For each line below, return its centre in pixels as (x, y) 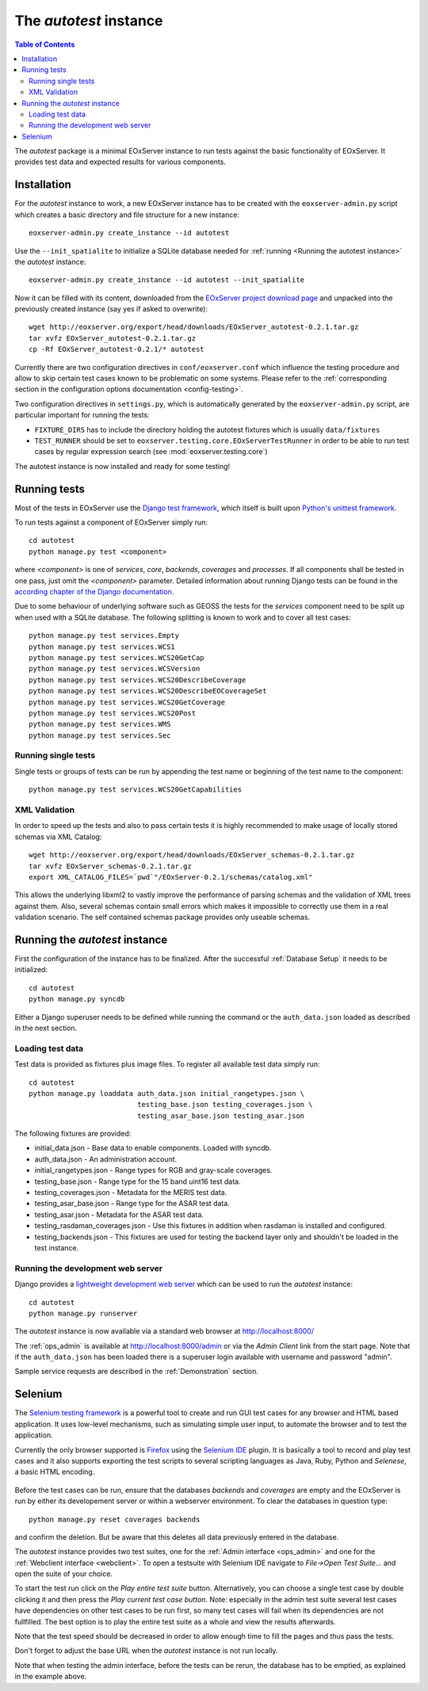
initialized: (31, 970)
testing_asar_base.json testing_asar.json (221, 1116)
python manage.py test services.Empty (104, 636)
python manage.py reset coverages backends (115, 1519)
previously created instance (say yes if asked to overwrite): (111, 309)
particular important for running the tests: (82, 415)
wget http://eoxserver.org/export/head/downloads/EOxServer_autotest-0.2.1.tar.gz (194, 327)
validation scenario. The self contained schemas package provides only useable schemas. (162, 917)
